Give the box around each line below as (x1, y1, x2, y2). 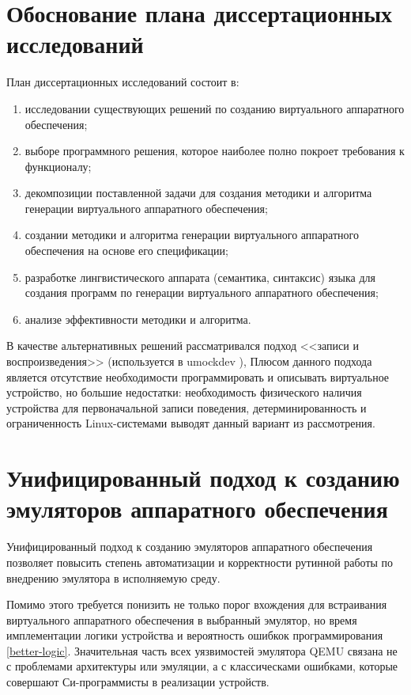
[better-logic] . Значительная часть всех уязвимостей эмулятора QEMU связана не (6, 642, 398, 659)
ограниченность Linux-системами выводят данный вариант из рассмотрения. (6, 415, 375, 431)
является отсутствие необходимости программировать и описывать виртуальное (6, 368, 390, 385)
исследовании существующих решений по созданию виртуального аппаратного (25, 100, 405, 116)
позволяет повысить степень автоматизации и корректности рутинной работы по (6, 553, 394, 570)
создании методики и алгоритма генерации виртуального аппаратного (25, 226, 359, 243)
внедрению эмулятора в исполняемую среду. (6, 569, 221, 586)
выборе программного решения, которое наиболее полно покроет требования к (25, 142, 405, 159)
